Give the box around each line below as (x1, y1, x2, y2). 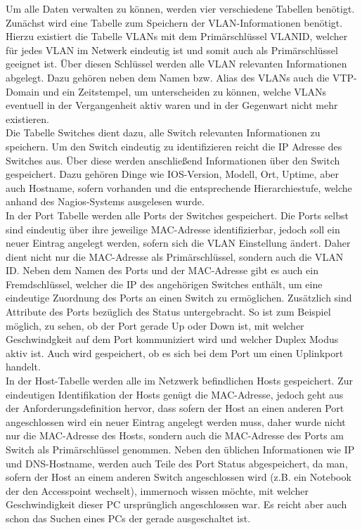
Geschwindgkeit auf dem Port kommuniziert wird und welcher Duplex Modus (6, 332, 339, 347)
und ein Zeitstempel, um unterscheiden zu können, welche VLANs (42, 84, 327, 98)
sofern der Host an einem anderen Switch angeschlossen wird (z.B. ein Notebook (6, 470, 351, 484)
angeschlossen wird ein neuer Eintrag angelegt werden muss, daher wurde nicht (6, 414, 346, 429)
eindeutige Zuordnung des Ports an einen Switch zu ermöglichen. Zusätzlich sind (6, 290, 352, 305)
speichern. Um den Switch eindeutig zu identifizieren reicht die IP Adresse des (6, 138, 342, 153)
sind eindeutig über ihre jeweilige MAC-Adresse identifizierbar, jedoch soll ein (6, 221, 340, 236)
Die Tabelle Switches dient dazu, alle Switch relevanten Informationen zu (6, 125, 321, 140)
